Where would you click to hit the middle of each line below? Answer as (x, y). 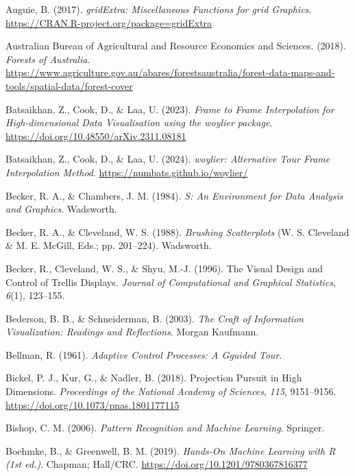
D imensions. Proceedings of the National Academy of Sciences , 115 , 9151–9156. (171, 391)
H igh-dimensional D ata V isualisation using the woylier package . (139, 122)
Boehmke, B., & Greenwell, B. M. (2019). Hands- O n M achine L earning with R (171, 450)
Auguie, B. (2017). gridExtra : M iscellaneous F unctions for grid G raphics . (159, 9)
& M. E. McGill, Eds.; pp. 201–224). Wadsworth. (109, 245)
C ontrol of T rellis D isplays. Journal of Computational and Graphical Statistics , (171, 282)
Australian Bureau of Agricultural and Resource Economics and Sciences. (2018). (176, 46)
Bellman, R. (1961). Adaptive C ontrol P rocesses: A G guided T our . (144, 354)
